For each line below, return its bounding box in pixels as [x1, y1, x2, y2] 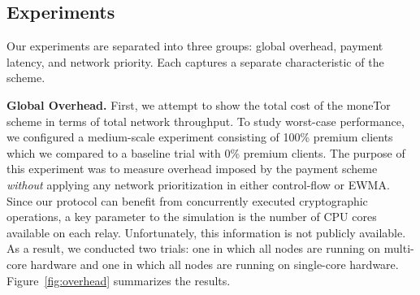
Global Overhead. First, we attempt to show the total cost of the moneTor [6, 96, 391, 113]
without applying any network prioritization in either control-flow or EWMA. [6, 176, 390, 193]
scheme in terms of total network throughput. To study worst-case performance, [6, 112, 405, 129]
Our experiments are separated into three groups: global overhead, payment [6, 37, 383, 54]
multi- [383, 240, 414, 257]
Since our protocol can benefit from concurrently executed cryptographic [6, 192, 368, 209]
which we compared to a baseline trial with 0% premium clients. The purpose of [6, 144, 405, 161]
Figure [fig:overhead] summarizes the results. [6, 271, 231, 288]
